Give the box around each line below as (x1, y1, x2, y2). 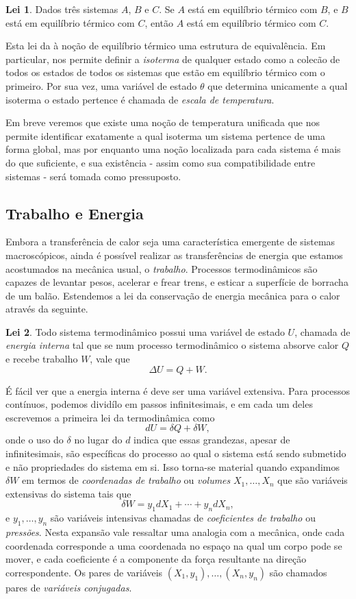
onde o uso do (5, 432, 64, 447)
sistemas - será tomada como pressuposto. (5, 169, 181, 183)
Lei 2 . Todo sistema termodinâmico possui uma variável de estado (5, 324, 285, 339)
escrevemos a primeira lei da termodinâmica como (5, 410, 215, 424)
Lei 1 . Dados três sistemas (5, 2, 118, 16)
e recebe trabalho (5, 352, 78, 366)
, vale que (90, 352, 130, 366)
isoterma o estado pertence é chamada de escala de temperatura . (5, 92, 275, 106)
